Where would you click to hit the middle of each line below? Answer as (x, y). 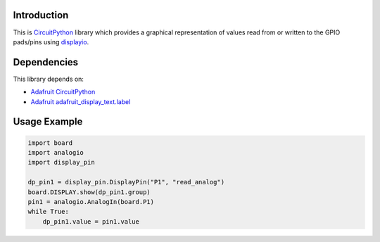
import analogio (56, 152)
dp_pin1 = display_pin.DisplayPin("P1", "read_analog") (126, 182)
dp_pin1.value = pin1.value (91, 221)
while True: (49, 212)
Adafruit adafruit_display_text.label (81, 101)
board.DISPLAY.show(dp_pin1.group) (89, 192)
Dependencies (46, 62)
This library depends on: (49, 79)
